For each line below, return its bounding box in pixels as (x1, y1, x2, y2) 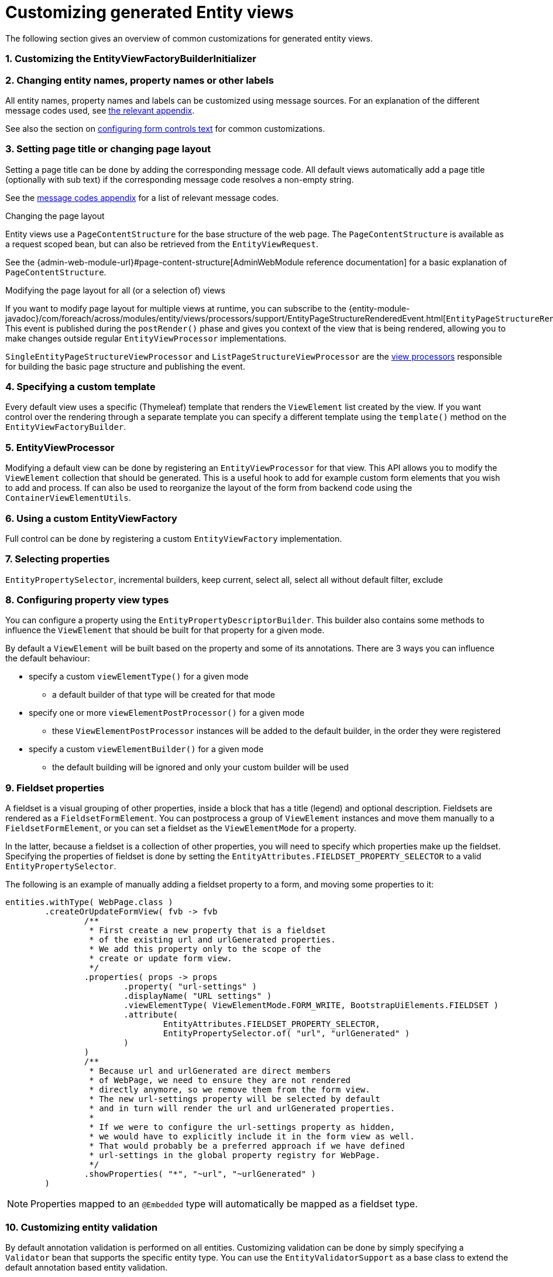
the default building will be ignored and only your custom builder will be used (52, 762, 349, 773)
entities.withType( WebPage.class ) (5, 897, 173, 907)
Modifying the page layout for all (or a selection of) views (5, 285, 225, 295)
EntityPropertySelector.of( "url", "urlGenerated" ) (163, 1029, 410, 1039)
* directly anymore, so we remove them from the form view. (89, 1085, 370, 1095)
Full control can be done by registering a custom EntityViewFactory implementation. (5, 533, 342, 544)
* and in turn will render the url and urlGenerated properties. (89, 1104, 395, 1114)
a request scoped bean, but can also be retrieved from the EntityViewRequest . (5, 238, 318, 249)
